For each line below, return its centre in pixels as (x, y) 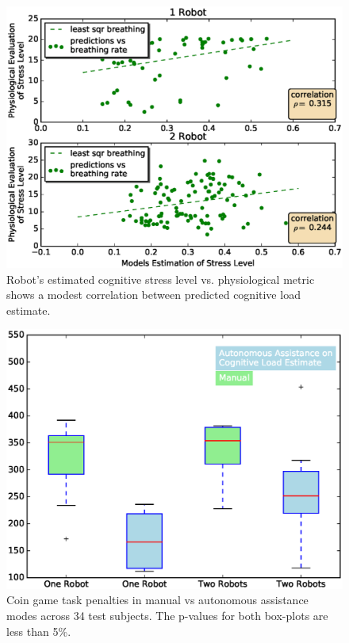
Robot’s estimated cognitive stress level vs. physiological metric (161, 279)
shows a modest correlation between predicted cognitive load (153, 295)
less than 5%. (39, 631)
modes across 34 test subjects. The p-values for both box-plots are (167, 616)
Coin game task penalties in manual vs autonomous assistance (157, 600)
